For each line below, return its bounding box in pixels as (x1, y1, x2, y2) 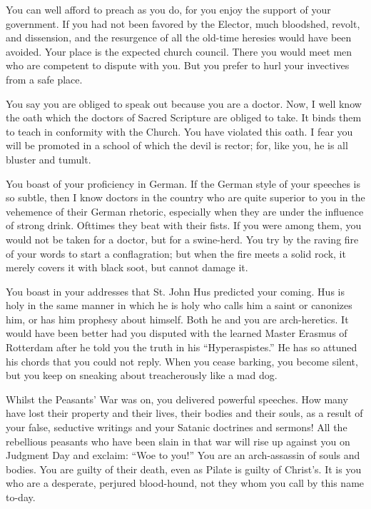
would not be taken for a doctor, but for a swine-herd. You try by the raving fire (6, 231, 359, 246)
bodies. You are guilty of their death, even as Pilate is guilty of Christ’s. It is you (6, 461, 362, 476)
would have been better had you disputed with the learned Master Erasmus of (6, 326, 347, 341)
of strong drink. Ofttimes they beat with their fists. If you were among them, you (6, 218, 362, 233)
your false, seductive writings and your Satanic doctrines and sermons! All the (6, 420, 347, 435)
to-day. (6, 490, 36, 504)
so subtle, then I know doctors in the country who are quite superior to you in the (6, 190, 365, 205)
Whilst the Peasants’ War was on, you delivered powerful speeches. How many (6, 391, 348, 406)
